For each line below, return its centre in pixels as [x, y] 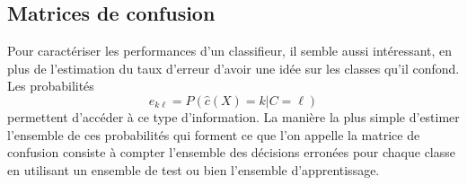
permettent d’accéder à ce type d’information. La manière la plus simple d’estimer [233, 116]
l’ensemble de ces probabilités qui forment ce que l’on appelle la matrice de [214, 134]
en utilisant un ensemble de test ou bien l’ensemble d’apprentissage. [194, 169]
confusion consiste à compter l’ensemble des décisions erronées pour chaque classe [232, 152]
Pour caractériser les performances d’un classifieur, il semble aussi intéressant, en [230, 51]
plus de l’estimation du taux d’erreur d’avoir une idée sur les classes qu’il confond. [233, 68]
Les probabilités [51, 86]
